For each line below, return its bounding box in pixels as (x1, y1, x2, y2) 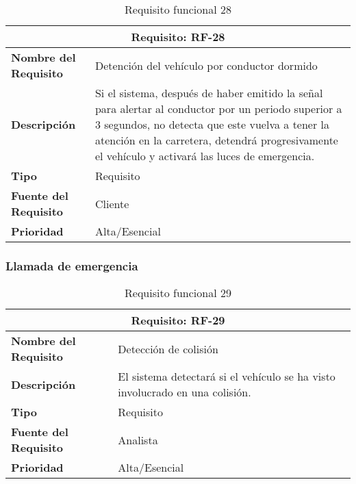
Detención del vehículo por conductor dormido (94, 57, 318, 73)
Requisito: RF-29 (131, 312, 225, 329)
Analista (118, 431, 158, 448)
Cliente (94, 195, 129, 212)
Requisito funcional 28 (125, 1, 231, 17)
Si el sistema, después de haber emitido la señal (94, 85, 323, 101)
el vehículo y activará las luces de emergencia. (94, 148, 315, 164)
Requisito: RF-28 (131, 29, 225, 44)
